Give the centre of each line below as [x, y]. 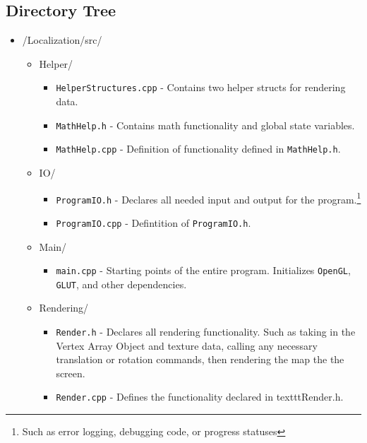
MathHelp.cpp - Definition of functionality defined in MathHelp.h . [198, 149]
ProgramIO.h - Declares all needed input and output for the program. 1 [209, 198]
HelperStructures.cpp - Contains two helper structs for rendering [201, 87]
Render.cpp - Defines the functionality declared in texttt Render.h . [200, 397]
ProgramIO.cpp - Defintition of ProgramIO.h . [154, 222]
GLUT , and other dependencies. [121, 284]
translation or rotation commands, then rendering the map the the [200, 359]
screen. [71, 373]
